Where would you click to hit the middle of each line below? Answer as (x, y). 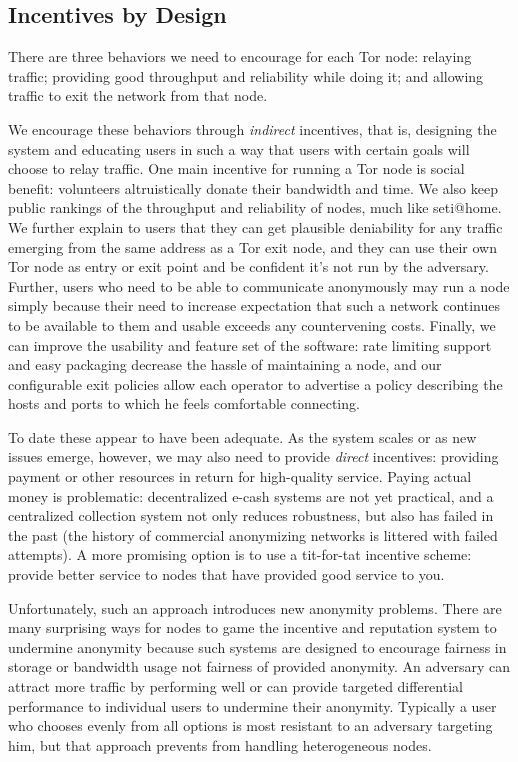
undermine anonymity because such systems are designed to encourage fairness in (257, 646)
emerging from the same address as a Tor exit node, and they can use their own (252, 246)
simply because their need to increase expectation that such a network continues (254, 305)
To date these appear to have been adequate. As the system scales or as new (242, 436)
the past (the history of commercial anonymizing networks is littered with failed (253, 534)
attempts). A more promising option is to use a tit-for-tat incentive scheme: (240, 554)
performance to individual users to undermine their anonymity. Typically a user (252, 705)
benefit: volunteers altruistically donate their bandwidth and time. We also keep (253, 187)
